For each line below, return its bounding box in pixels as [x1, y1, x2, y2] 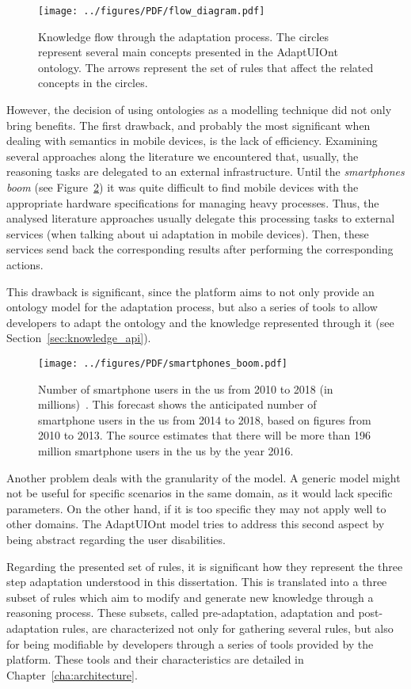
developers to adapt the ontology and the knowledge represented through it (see [6, 314, 394, 330]
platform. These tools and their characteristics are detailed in [6, 651, 304, 668]
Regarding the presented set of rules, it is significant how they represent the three [6, 558, 403, 574]
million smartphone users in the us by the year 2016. [38, 442, 294, 459]
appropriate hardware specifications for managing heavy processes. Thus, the [6, 194, 379, 211]
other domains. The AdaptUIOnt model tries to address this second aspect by [6, 516, 385, 532]
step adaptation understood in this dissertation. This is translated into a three [6, 573, 387, 590]
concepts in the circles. [38, 74, 148, 91]
